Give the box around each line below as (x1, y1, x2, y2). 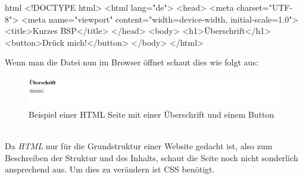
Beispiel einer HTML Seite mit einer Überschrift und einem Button (29, 108, 274, 120)
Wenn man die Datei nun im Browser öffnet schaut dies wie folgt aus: (5, 56, 258, 68)
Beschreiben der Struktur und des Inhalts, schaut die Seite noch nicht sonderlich (5, 151, 298, 164)
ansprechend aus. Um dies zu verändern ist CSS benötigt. (5, 163, 215, 175)
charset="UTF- (236, 1, 293, 13)
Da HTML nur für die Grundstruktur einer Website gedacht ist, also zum (5, 140, 273, 152)
